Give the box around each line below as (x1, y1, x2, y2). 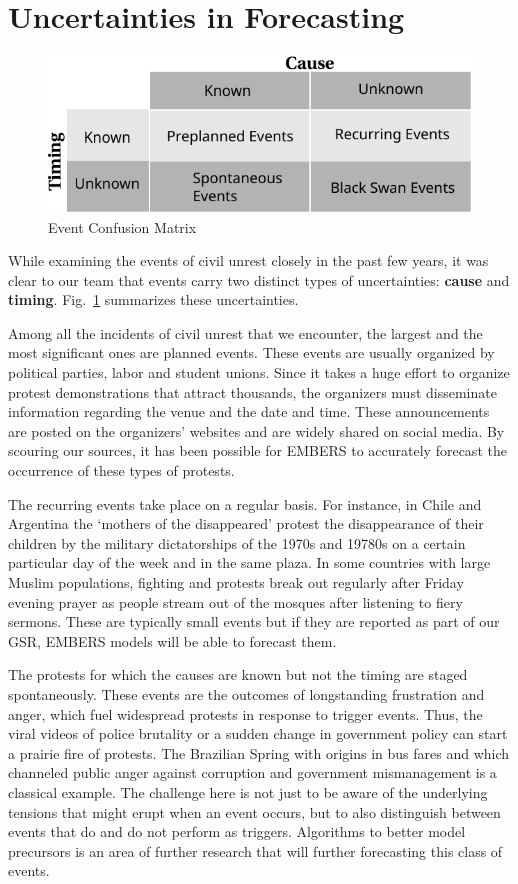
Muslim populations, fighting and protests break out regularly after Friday (8, 572, 464, 592)
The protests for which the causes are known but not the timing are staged (8, 664, 468, 685)
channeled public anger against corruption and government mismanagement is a (8, 762, 497, 783)
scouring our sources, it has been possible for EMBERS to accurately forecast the (8, 440, 507, 461)
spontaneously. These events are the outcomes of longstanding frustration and (8, 683, 485, 704)
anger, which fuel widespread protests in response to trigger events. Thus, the (8, 703, 483, 724)
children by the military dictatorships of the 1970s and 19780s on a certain (8, 532, 466, 553)
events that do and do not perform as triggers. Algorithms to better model (8, 821, 466, 842)
